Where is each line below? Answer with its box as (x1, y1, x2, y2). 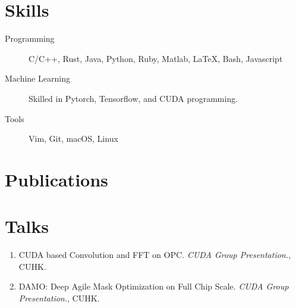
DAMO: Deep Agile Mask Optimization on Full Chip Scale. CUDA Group (18, 280, 289, 293)
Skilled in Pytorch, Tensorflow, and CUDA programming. (29, 92, 238, 104)
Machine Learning (5, 72, 70, 85)
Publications (5, 167, 108, 191)
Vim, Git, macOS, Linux (29, 132, 118, 145)
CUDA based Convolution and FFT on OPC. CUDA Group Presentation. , (18, 248, 291, 261)
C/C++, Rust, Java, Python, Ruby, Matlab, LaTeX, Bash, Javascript (29, 52, 283, 64)
